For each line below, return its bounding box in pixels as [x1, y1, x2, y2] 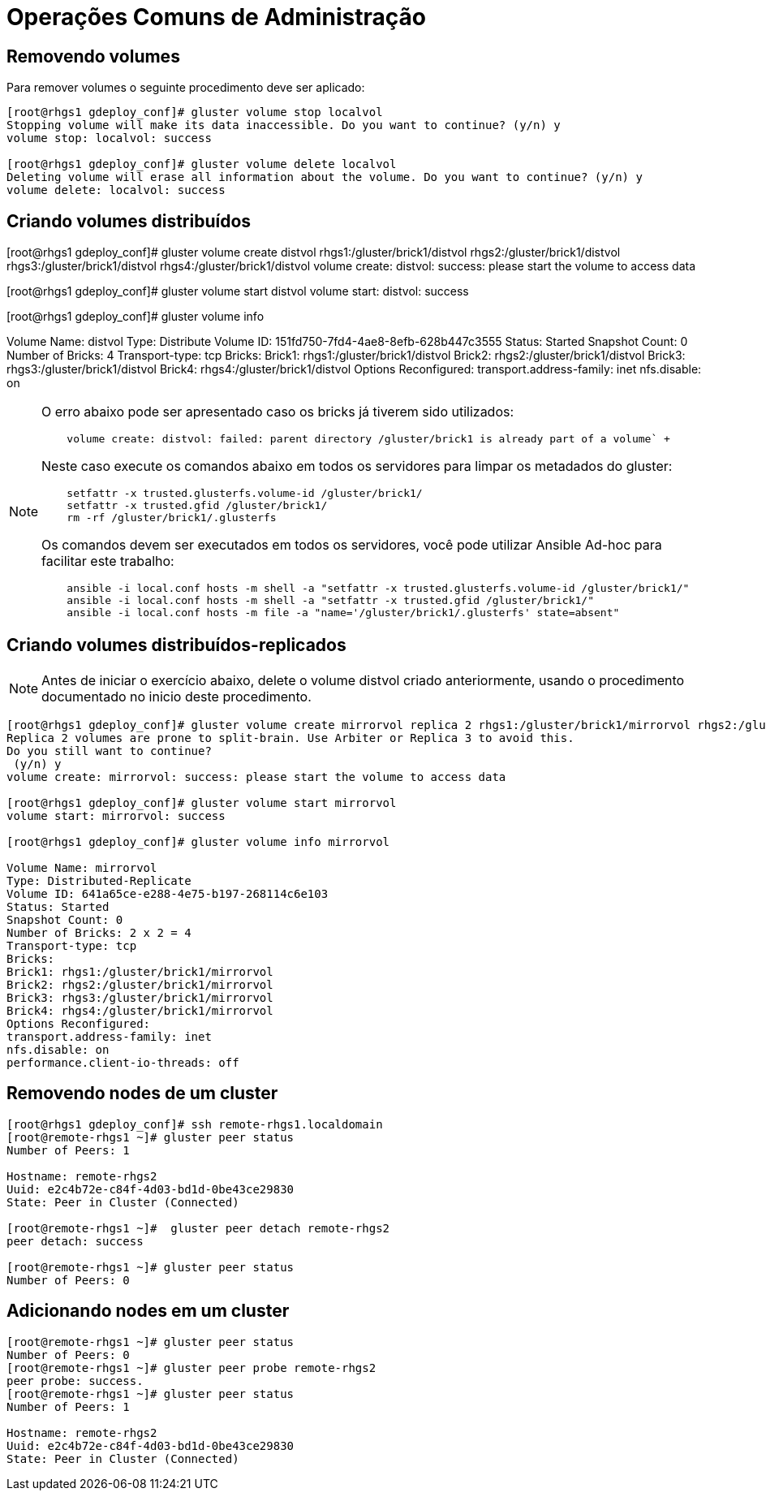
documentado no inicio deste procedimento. [41, 688, 312, 705]
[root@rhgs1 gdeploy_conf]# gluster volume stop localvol [6, 106, 383, 119]
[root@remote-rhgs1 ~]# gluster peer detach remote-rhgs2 [6, 1221, 390, 1235]
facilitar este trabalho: [41, 553, 174, 570]
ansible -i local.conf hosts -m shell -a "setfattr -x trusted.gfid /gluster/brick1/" [67, 594, 594, 607]
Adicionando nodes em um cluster [6, 1301, 290, 1322]
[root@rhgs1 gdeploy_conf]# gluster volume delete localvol [6, 157, 397, 171]
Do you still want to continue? [6, 744, 212, 757]
